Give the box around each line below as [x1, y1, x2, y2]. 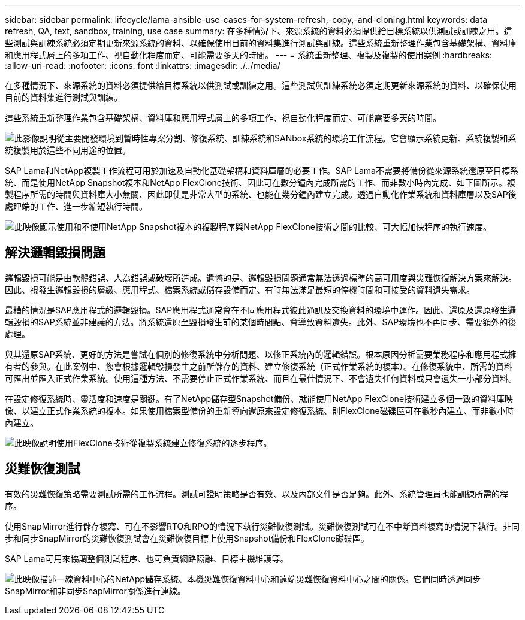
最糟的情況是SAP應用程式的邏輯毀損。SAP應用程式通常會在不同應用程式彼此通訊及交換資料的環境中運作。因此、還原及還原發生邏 [5, 304, 517, 315]
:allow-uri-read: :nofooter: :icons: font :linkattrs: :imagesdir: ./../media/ [5, 61, 280, 71]
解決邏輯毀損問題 [5, 245, 105, 261]
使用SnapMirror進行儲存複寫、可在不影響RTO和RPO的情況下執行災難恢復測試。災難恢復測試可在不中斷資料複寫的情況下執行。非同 [5, 521, 520, 531]
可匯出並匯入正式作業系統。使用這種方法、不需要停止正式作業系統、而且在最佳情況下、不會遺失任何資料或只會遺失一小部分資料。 [5, 373, 517, 383]
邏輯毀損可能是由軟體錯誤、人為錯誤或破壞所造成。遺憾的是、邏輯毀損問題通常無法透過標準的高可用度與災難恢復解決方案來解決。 [5, 272, 517, 283]
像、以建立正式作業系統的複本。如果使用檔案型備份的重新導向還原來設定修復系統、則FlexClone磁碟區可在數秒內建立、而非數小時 [5, 405, 514, 416]
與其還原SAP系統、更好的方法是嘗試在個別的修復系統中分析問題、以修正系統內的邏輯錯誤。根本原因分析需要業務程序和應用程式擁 [5, 349, 517, 359]
